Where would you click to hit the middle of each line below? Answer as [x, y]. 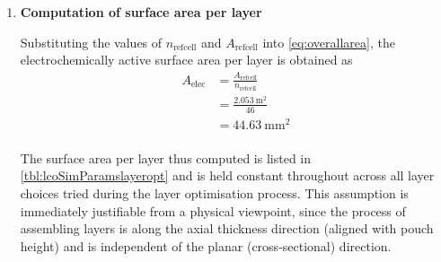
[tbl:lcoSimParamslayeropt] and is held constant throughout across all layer [227, 175]
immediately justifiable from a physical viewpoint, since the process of [213, 210]
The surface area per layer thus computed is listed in [166, 157]
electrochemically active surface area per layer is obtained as [186, 60]
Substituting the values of [91, 42]
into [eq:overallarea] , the [329, 42]
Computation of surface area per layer [141, 12]
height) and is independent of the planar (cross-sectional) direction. [206, 245]
